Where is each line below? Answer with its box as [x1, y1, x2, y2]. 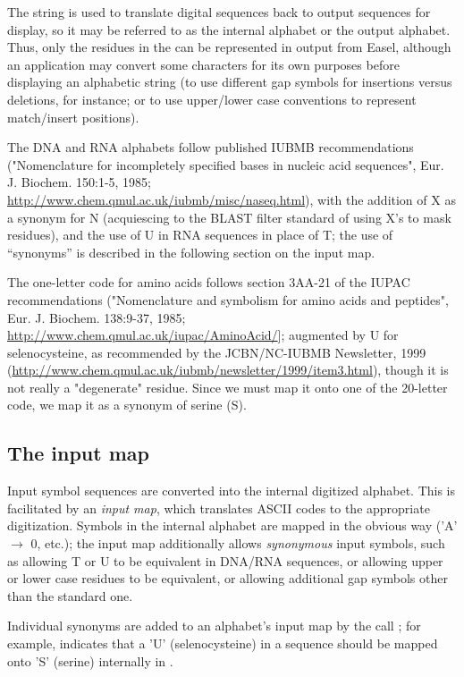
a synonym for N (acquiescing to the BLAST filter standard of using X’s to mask [7, 207, 451, 226]
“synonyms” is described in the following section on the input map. [7, 242, 375, 261]
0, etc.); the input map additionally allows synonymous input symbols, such [30, 534, 445, 553]
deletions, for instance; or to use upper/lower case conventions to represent [7, 89, 417, 108]
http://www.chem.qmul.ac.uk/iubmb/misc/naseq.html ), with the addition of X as [7, 190, 456, 208]
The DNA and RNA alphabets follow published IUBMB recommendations [7, 138, 414, 157]
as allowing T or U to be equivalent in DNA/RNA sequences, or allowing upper [7, 551, 443, 570]
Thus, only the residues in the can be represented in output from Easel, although [7, 38, 451, 56]
